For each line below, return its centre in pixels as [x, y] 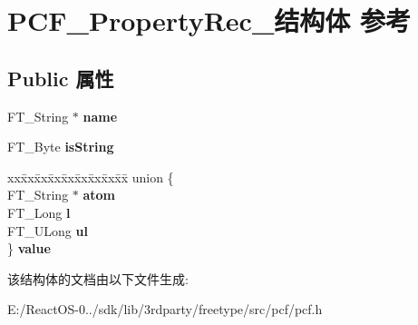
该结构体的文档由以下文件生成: [98, 278]
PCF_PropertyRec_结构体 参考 [209, 20]
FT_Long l [39, 212]
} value [29, 248]
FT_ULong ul [48, 230]
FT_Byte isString [61, 147]
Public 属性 [61, 78]
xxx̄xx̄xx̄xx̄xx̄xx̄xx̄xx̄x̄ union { [91, 177]
